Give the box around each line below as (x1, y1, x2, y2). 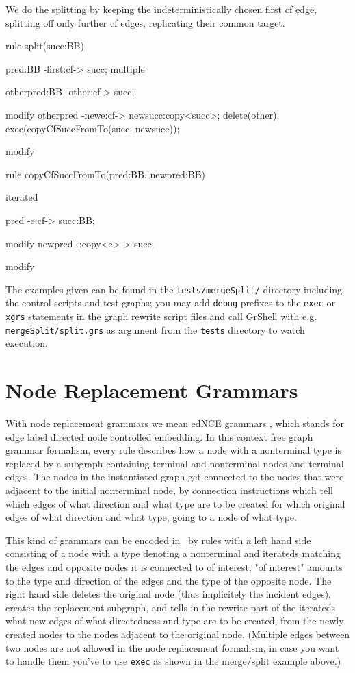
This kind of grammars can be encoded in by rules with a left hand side (5, 533, 311, 547)
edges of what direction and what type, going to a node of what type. (5, 510, 297, 524)
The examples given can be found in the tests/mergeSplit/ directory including (5, 282, 343, 296)
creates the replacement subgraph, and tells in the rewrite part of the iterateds (5, 600, 336, 614)
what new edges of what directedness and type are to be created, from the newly (5, 613, 344, 628)
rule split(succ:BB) (5, 38, 84, 53)
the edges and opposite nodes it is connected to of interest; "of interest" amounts (5, 560, 343, 574)
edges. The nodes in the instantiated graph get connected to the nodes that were (5, 469, 344, 484)
